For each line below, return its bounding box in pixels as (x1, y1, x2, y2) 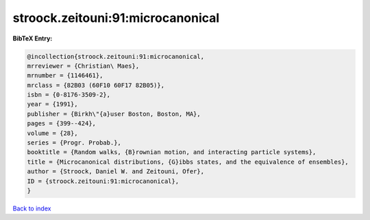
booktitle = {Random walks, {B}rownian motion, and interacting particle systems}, (27, 148, 317, 156)
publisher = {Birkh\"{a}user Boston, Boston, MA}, (27, 110, 201, 118)
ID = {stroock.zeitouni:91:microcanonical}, (27, 177, 180, 185)
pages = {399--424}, (27, 120, 96, 127)
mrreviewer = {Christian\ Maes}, (27, 62, 140, 70)
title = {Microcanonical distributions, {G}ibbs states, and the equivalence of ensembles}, (27, 158, 349, 166)
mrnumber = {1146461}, (27, 72, 103, 80)
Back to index (12, 204, 51, 212)
